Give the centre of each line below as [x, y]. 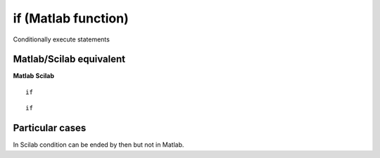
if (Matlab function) [71, 18]
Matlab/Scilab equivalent [69, 59]
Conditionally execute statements [62, 39]
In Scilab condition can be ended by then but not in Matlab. [99, 145]
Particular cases [50, 128]
